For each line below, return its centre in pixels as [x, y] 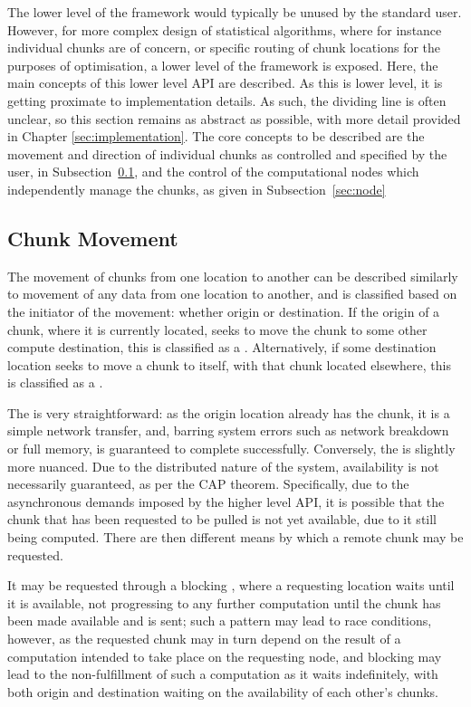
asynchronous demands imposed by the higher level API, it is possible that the [226, 501]
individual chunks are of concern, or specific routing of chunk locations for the [224, 48]
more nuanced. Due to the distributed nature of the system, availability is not [223, 466]
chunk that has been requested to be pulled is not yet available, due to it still [222, 519]
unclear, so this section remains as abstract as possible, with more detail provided [234, 118]
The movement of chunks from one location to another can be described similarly [233, 276]
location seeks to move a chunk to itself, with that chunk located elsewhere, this [229, 364]
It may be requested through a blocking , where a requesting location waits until [231, 585]
